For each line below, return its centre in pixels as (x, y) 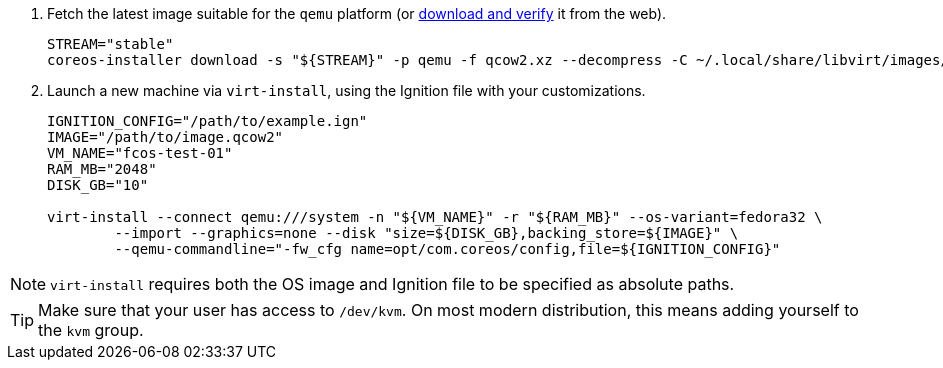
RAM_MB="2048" (102, 169)
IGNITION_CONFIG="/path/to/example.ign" (207, 121)
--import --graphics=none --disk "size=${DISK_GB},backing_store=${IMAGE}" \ (426, 233)
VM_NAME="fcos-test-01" (140, 153)
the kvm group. (91, 330)
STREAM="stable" (110, 44)
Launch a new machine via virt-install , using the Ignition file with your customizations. (346, 90)
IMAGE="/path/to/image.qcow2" (165, 137)
